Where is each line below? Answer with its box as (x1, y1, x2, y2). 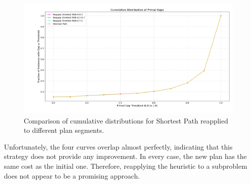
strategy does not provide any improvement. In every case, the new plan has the (4, 151, 247, 161)
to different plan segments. (24, 125, 104, 135)
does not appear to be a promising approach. (4, 170, 140, 181)
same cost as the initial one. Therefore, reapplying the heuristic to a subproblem (4, 160, 248, 171)
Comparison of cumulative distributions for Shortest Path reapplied (24, 115, 228, 125)
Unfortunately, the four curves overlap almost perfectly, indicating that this (4, 141, 233, 152)
